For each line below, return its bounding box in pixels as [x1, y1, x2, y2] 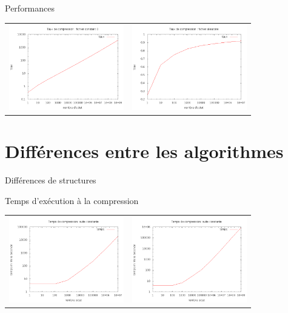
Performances [5, 2, 55, 14]
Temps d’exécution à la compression [5, 194, 139, 206]
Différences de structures [5, 174, 96, 186]
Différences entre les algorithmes [5, 139, 284, 163]
